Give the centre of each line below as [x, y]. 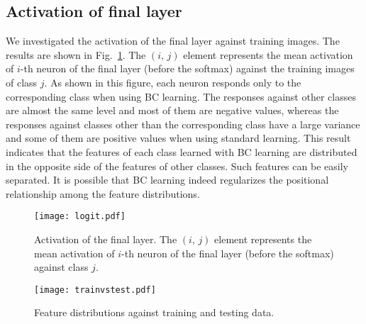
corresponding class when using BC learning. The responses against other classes [181, 96]
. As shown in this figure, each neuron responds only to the [173, 82]
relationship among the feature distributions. [103, 193]
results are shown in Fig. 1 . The [76, 54]
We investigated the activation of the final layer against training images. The [173, 41]
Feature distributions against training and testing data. [154, 312]
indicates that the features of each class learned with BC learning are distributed [182, 151]
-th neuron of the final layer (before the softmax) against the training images [187, 68]
